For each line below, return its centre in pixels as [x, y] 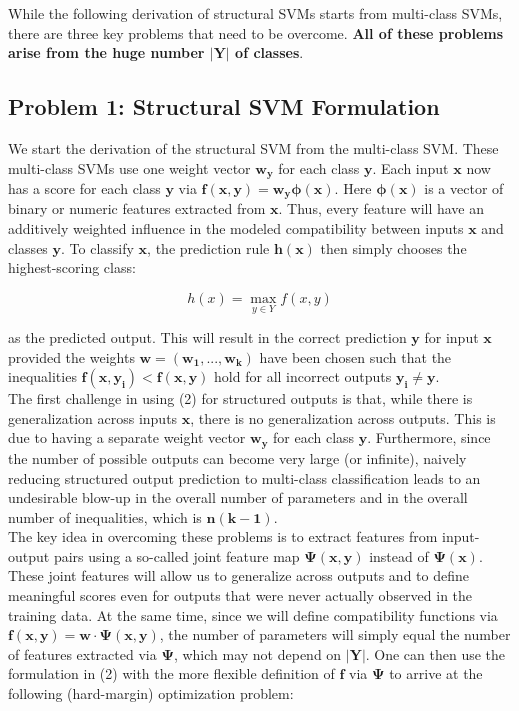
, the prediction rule [208, 247]
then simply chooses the [393, 247]
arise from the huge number [106, 52]
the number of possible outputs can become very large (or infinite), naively [237, 457]
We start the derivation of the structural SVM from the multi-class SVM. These [253, 147]
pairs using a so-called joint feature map [176, 555]
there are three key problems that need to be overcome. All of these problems [256, 32]
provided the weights [71, 356]
